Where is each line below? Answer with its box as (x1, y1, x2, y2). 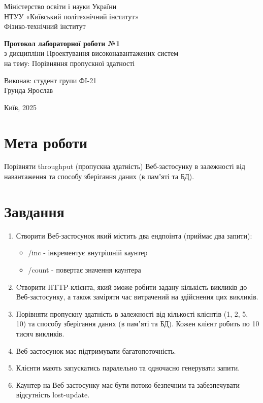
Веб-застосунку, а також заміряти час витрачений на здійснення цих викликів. (16, 291, 258, 302)
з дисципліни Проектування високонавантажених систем (4, 48, 178, 58)
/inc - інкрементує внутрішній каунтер (28, 247, 148, 258)
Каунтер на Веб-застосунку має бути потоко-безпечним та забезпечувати (16, 379, 240, 390)
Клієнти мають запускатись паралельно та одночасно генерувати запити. (16, 362, 240, 373)
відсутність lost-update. (16, 389, 90, 400)
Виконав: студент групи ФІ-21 (4, 75, 97, 85)
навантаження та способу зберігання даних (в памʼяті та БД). (4, 171, 194, 182)
